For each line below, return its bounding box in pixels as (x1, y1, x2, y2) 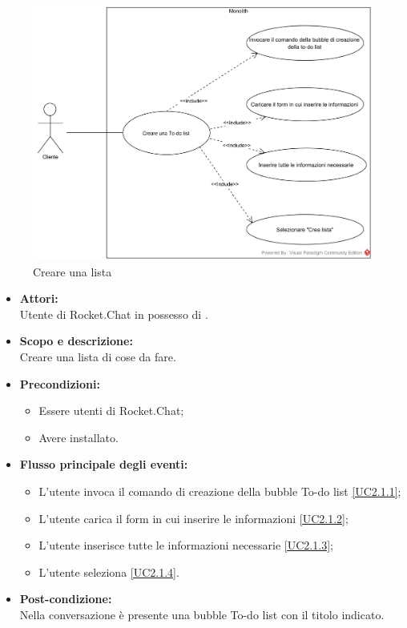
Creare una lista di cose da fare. (19, 348, 176, 365)
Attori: (19, 290, 58, 307)
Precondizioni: (19, 375, 100, 392)
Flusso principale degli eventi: (19, 456, 188, 473)
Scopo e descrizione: (19, 332, 133, 349)
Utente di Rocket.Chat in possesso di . (19, 305, 208, 322)
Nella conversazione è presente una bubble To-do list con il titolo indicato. (19, 606, 385, 622)
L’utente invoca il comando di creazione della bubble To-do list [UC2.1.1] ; (38, 483, 401, 499)
